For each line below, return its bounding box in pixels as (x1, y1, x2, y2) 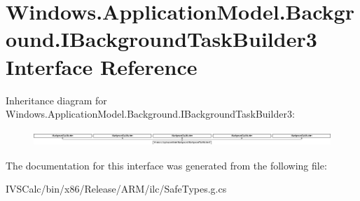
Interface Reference (6, 52, 198, 81)
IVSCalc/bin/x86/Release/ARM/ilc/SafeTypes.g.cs (6, 181, 227, 196)
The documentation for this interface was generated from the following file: (6, 158, 327, 172)
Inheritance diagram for (6, 92, 107, 107)
